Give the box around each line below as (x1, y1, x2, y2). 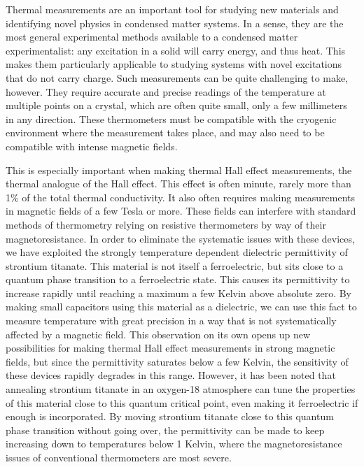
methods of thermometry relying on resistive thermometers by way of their (6, 217, 326, 231)
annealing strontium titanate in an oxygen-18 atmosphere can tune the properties (6, 382, 356, 396)
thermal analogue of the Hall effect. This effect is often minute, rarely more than (6, 176, 351, 191)
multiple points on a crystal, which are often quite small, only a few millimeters (6, 98, 347, 113)
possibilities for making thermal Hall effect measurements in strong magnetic (6, 340, 335, 355)
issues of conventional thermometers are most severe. (6, 450, 232, 464)
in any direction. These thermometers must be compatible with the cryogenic (6, 111, 337, 126)
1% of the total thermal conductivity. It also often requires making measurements (6, 189, 355, 204)
